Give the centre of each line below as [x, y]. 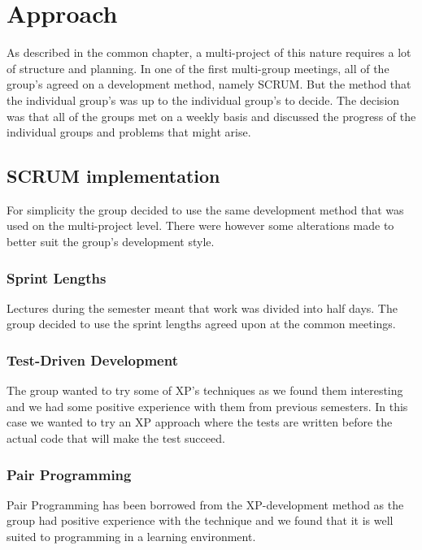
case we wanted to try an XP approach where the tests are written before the [200, 422]
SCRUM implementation [113, 176]
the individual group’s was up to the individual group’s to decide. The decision [203, 100]
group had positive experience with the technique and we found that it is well [200, 520]
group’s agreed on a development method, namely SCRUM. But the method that [209, 84]
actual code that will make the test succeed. [116, 438]
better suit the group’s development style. [111, 242]
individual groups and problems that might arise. [129, 132]
